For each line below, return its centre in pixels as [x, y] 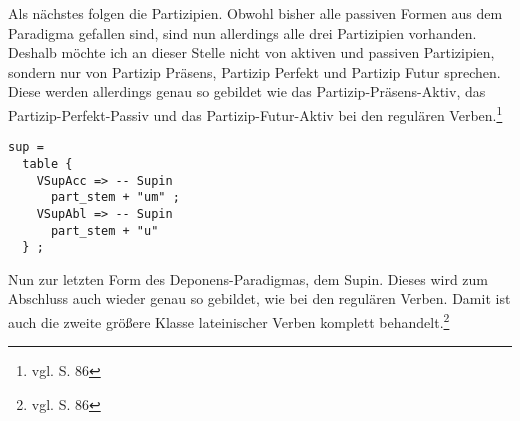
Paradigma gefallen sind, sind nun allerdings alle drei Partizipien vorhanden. [242, 32]
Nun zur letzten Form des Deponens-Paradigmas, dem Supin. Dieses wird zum [248, 278]
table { [47, 163]
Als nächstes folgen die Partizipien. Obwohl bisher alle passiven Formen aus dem [255, 13]
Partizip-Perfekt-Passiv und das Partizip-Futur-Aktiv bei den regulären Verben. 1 [255, 113]
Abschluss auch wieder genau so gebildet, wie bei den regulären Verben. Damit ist [259, 298]
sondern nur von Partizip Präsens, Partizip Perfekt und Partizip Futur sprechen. [254, 71]
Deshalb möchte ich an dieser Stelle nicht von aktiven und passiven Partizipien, [251, 52]
